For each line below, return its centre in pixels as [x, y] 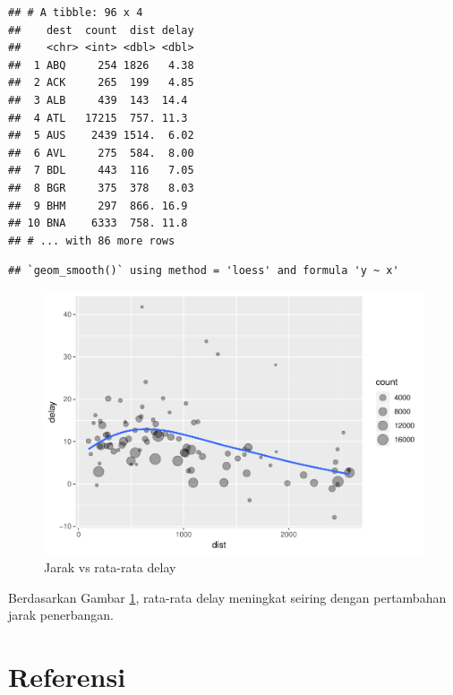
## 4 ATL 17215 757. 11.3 [98, 118]
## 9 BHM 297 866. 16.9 [98, 206]
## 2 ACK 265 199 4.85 [101, 83]
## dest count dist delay [101, 30]
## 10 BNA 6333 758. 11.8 [98, 223]
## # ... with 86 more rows [92, 240]
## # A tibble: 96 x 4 [76, 13]
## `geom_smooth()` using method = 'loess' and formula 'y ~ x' [204, 271]
